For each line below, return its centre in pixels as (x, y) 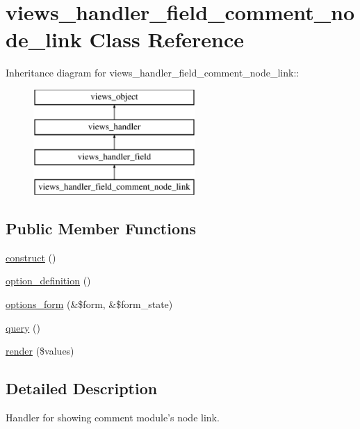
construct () (31, 257)
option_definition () (48, 281)
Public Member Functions (101, 228)
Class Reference (166, 39)
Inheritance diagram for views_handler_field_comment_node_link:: (153, 73)
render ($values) (40, 351)
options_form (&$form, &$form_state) (89, 304)
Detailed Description (82, 388)
